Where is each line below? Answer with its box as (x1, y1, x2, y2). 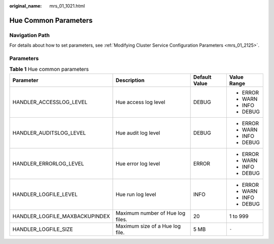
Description (115, 77, 145, 84)
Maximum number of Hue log (115, 210, 185, 217)
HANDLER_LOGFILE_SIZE (12, 226, 73, 233)
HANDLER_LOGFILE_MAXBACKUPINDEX (12, 213, 110, 220)
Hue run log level (115, 191, 157, 198)
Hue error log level (115, 160, 160, 167)
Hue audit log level (115, 129, 160, 136)
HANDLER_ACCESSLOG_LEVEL (12, 98, 88, 106)
